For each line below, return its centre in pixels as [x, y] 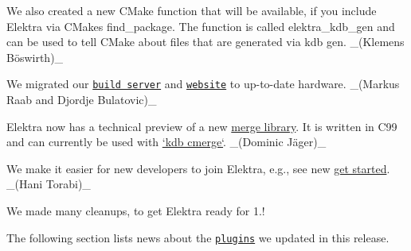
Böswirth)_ [35, 57]
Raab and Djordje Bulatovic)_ [82, 100]
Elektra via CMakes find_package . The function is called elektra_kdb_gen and [201, 26]
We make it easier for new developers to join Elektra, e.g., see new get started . [198, 168]
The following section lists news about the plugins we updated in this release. [198, 237]
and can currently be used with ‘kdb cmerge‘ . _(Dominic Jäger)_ [166, 142]
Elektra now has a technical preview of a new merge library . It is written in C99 [202, 126]
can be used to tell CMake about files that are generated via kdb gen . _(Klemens [205, 42]
